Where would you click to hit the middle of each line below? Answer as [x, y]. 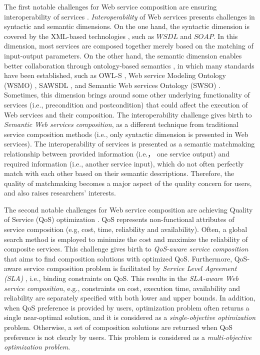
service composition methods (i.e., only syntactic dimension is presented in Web [126, 134]
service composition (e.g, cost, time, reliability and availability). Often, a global [126, 229]
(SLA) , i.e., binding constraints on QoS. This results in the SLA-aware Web [121, 278]
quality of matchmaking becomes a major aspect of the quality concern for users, [128, 183]
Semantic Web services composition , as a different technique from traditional [121, 124]
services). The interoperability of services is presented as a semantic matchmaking [129, 144]
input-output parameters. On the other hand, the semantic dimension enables [123, 55]
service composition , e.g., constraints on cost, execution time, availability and [122, 288]
